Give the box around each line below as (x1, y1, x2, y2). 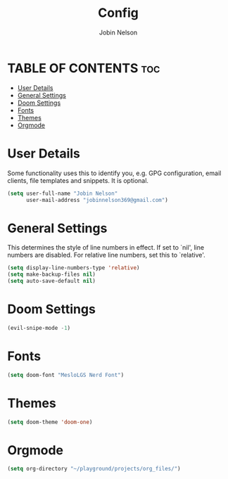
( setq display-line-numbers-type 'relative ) (7, 264, 140, 272)
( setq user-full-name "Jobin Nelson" (7, 190, 118, 197)
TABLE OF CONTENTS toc (7, 60, 160, 76)
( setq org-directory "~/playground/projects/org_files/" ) (7, 466, 181, 473)
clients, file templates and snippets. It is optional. (7, 176, 149, 184)
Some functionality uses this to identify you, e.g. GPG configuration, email (7, 169, 222, 177)
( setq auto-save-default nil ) (7, 278, 96, 285)
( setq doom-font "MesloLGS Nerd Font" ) (7, 371, 125, 378)
